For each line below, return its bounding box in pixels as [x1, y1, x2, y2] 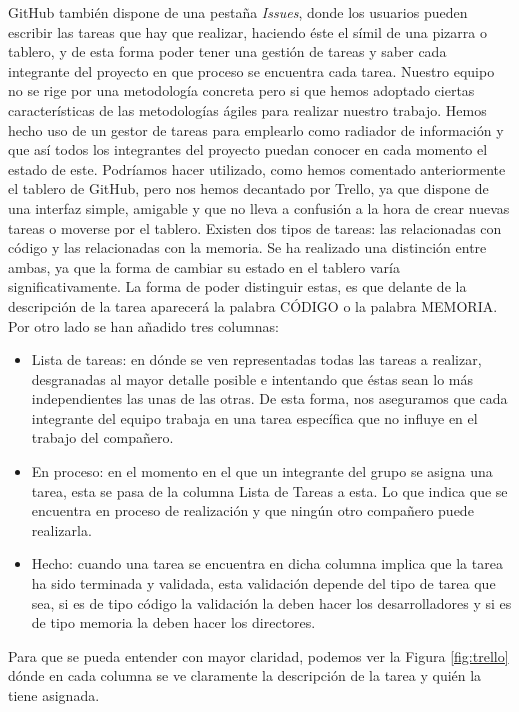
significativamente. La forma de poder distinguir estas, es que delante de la [8, 276, 467, 297]
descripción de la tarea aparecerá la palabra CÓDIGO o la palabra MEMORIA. [8, 295, 498, 316]
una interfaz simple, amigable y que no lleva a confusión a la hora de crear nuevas [8, 197, 510, 218]
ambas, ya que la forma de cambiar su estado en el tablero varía [8, 256, 400, 277]
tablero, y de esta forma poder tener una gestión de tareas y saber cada [8, 41, 447, 62]
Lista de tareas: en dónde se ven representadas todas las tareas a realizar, [31, 349, 482, 370]
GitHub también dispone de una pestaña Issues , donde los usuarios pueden [8, 2, 468, 22]
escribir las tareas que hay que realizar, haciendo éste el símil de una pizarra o [8, 21, 487, 42]
